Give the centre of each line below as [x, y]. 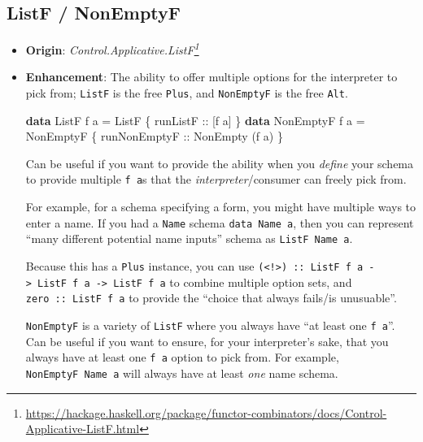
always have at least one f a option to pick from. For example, [182, 357]
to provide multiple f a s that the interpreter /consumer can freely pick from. [216, 179]
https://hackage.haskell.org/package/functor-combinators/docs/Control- [206, 412]
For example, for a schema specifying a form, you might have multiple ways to [221, 207]
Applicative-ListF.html [83, 429]
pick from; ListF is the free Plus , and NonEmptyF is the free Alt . [187, 93]
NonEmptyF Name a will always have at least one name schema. [182, 373]
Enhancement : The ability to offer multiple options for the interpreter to [211, 77]
